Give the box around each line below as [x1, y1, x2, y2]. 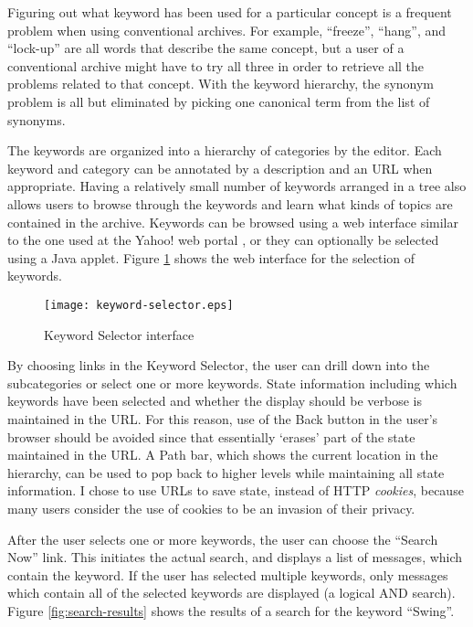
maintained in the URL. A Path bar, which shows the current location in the [7, 445, 438, 464]
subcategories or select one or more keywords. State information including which [7, 373, 457, 392]
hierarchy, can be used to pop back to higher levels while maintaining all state [7, 462, 445, 482]
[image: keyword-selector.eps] [44, 298, 234, 312]
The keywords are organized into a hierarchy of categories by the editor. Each [7, 141, 442, 160]
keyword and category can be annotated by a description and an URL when [7, 158, 433, 177]
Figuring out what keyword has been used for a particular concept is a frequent [7, 3, 452, 21]
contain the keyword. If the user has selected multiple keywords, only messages [7, 565, 448, 584]
